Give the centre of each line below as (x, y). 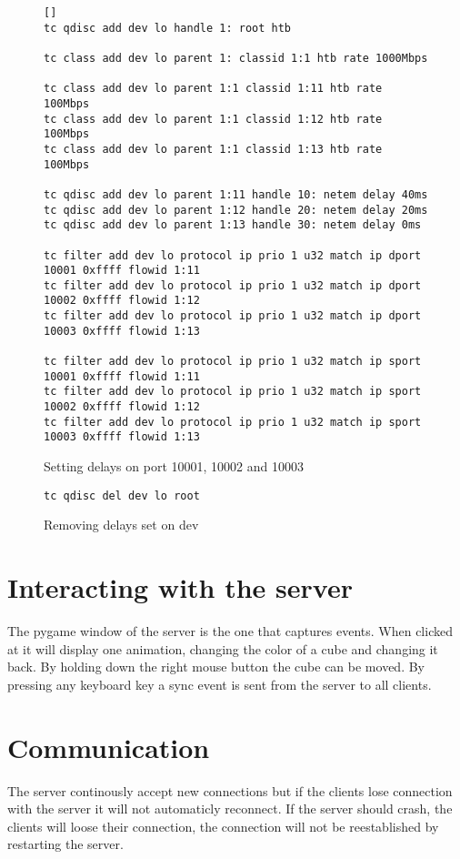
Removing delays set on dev (121, 525)
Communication (109, 747)
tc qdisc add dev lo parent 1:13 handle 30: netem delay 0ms (233, 225)
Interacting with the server (180, 587)
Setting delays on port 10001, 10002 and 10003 (174, 466)
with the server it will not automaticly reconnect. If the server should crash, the (230, 808)
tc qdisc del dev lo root (122, 495)
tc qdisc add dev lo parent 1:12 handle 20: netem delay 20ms (236, 210)
